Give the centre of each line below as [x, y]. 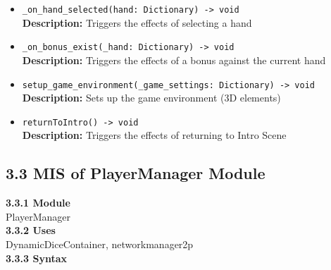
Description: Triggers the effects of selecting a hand [137, 22]
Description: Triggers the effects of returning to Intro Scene [154, 135]
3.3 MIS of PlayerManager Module [136, 173]
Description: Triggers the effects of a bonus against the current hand [174, 60]
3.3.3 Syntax [36, 258]
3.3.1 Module [38, 203]
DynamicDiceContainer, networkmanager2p [100, 244]
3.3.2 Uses [31, 230]
